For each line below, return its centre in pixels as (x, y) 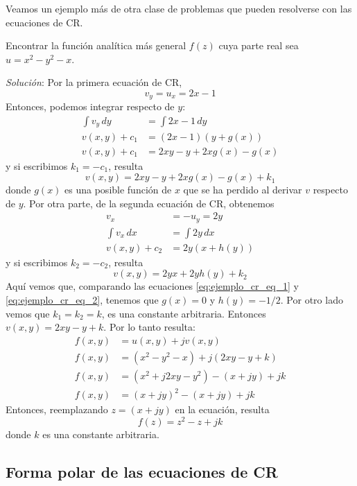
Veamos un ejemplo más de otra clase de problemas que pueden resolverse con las (179, 8)
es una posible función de (118, 190)
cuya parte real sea (259, 45)
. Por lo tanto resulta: (149, 327)
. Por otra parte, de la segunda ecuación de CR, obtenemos (149, 203)
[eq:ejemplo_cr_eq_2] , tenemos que (82, 300)
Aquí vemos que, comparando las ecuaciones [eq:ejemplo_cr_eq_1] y (153, 286)
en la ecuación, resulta (222, 409)
